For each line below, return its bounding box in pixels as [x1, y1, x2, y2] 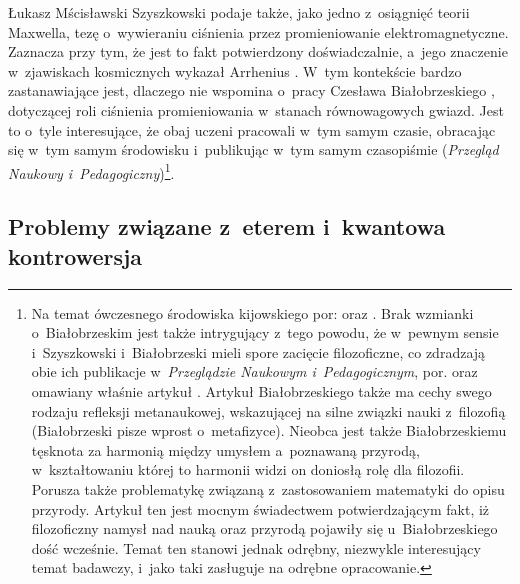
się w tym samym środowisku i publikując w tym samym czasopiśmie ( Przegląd [8, 139, 499, 160]
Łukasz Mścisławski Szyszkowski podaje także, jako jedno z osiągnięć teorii [8, 2, 470, 22]
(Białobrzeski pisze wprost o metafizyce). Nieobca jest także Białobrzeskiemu [31, 420, 507, 441]
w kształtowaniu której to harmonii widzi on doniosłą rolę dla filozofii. [31, 459, 465, 480]
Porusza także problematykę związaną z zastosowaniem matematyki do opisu [31, 478, 505, 499]
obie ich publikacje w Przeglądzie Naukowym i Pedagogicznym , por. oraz [31, 361, 478, 382]
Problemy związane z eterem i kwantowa [8, 211, 446, 242]
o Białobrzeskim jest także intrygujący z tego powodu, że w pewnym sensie [31, 322, 499, 343]
